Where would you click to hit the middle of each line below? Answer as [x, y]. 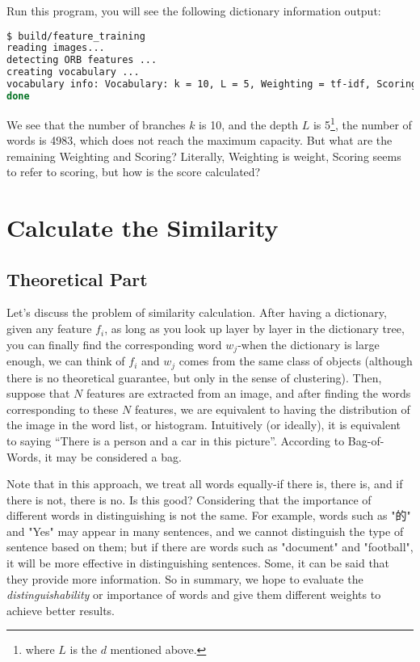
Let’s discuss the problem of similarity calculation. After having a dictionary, [197, 312]
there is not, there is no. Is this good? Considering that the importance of [189, 499]
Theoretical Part [77, 278]
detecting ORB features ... [82, 60]
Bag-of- [366, 440]
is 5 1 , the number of [362, 123]
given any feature [49, 329]
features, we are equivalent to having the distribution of [272, 409]
